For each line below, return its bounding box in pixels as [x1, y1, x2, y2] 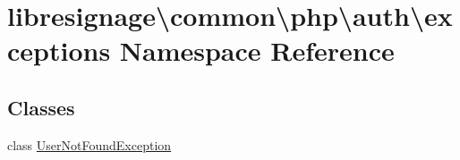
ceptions [7, 32, 111, 69]
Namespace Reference [119, 32, 395, 69]
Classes [7, 93, 75, 121]
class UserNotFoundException [7, 135, 172, 154]
